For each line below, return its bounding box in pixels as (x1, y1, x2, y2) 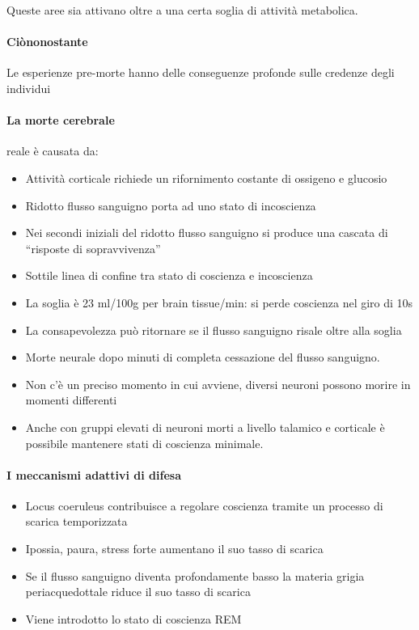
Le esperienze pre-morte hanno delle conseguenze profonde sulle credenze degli (6, 64, 395, 81)
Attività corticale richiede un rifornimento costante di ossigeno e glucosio (25, 169, 387, 186)
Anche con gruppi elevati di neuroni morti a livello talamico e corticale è (25, 418, 385, 435)
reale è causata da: (6, 142, 99, 159)
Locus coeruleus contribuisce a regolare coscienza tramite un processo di (25, 497, 383, 514)
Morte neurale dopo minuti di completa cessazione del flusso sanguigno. (25, 349, 380, 366)
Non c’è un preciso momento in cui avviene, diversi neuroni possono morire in (25, 375, 411, 392)
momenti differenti (25, 391, 117, 408)
